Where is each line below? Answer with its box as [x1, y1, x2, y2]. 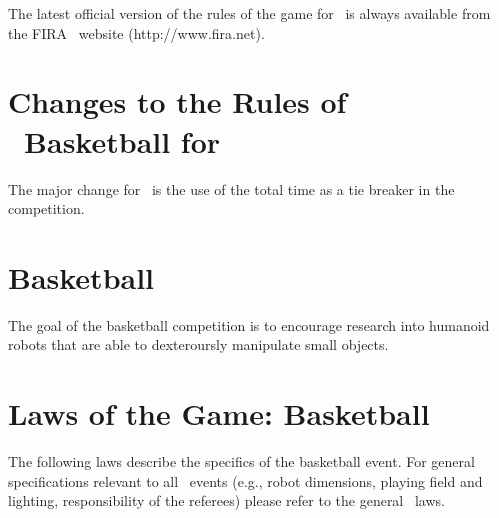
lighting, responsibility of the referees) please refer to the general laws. [8, 490, 445, 511]
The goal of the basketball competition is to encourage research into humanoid [8, 314, 490, 335]
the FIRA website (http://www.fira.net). [8, 22, 265, 43]
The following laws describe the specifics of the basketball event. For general [8, 451, 475, 472]
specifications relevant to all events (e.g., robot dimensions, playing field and [8, 470, 483, 491]
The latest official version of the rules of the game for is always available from [8, 3, 491, 23]
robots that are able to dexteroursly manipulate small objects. [8, 334, 389, 355]
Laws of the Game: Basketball [8, 393, 430, 434]
